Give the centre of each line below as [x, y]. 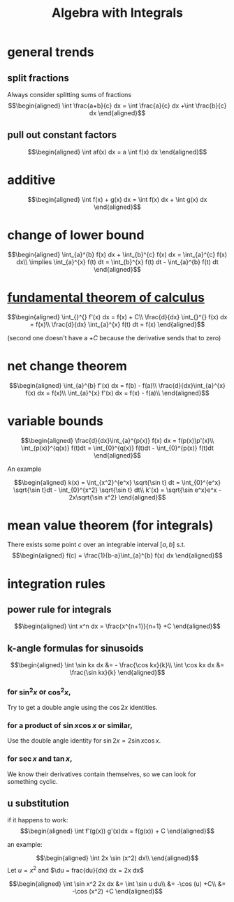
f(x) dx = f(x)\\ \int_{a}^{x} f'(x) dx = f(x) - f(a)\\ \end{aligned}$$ [117, 393]
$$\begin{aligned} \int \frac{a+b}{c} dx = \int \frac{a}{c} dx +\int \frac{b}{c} [117, 106]
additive [31, 180]
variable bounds [55, 421]
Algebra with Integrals [117, 13]
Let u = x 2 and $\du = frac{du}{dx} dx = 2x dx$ [76, 870]
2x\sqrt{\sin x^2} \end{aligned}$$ [117, 497]
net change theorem [67, 366]
